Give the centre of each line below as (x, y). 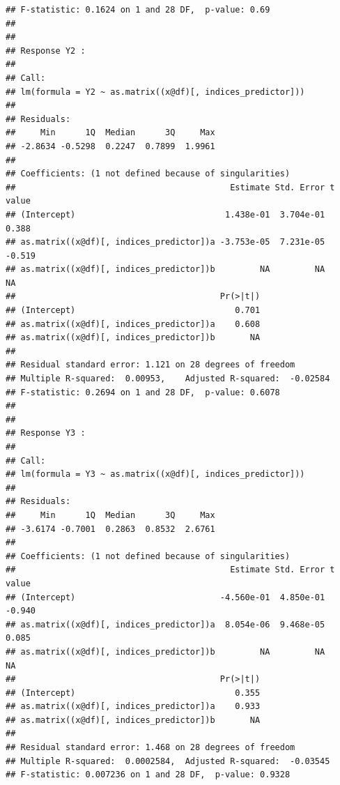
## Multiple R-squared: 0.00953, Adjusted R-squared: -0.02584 (168, 379)
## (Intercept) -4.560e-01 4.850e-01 (165, 597)
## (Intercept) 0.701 (133, 311)
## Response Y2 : (46, 51)
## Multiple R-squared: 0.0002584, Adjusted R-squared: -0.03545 (168, 761)
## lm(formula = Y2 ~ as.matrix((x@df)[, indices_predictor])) (155, 92)
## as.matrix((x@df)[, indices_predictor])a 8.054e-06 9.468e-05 (165, 624)
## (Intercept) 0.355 (133, 693)
